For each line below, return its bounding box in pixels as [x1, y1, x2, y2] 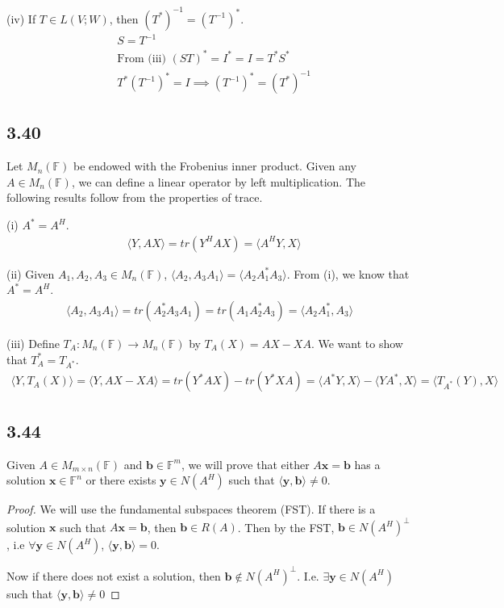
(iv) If [6, 10, 36, 27]
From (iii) [117, 52, 166, 65]
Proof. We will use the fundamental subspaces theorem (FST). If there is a [6, 501, 376, 518]
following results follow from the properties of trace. [6, 189, 263, 206]
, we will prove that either [181, 455, 310, 472]
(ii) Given [6, 265, 55, 282]
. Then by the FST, [237, 518, 335, 535]
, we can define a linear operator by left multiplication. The [71, 173, 366, 190]
